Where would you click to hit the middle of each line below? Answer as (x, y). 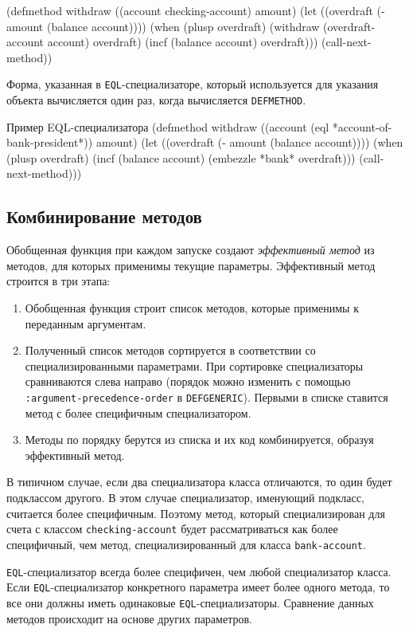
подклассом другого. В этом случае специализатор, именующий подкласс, (185, 498)
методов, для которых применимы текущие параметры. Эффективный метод (191, 265)
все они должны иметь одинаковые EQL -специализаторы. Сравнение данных (190, 602)
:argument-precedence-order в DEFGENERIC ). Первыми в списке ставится (206, 397)
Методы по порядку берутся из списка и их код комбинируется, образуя (199, 440)
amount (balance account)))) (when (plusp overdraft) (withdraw (163, 26)
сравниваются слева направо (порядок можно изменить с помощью (188, 381)
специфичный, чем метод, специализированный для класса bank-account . (186, 544)
